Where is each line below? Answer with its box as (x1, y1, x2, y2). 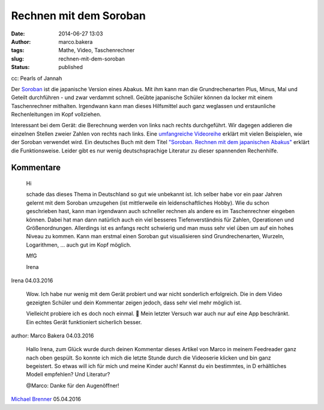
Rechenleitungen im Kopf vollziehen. (11, 111, 102, 118)
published (58, 64, 83, 71)
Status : (11, 64, 30, 71)
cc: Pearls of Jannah (11, 74, 62, 82)
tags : (11, 47, 25, 54)
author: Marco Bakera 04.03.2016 (11, 332, 94, 339)
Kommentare (11, 163, 61, 173)
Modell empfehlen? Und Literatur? (26, 371, 110, 378)
